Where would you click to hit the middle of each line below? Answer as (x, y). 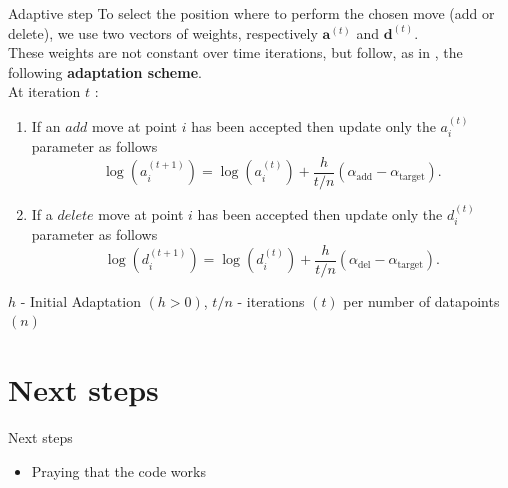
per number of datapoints (421, 300)
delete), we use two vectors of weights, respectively (163, 32)
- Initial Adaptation (80, 300)
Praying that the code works (118, 470)
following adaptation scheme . (105, 71)
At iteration (44, 91)
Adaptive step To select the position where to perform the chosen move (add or (251, 13)
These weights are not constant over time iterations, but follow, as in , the (235, 52)
